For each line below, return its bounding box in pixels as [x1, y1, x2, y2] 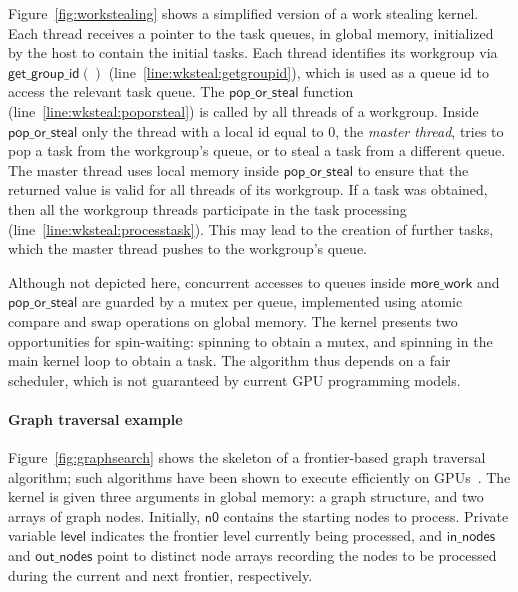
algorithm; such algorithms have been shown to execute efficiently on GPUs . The [8, 466, 511, 487]
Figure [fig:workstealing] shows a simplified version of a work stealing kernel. [8, 3, 479, 23]
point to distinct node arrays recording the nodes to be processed [96, 545, 497, 566]
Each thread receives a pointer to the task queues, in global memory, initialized [8, 22, 494, 43]
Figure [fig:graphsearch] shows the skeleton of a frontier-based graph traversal [8, 447, 486, 468]
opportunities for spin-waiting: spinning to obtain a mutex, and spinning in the [8, 330, 493, 351]
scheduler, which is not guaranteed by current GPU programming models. [8, 369, 461, 390]
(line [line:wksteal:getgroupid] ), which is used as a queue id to [108, 61, 489, 82]
